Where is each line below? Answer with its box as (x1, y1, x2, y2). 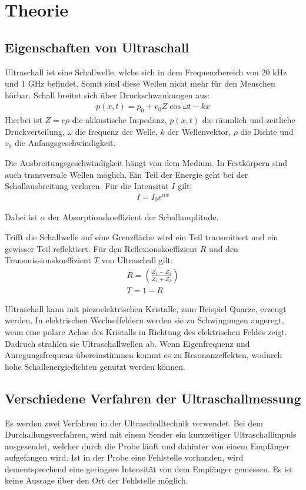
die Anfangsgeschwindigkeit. (15, 137, 116, 149)
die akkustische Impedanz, (72, 114, 167, 126)
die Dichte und (240, 125, 294, 137)
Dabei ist (5, 211, 38, 223)
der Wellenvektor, (167, 125, 231, 137)
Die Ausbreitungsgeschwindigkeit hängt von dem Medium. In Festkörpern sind (5, 156, 288, 168)
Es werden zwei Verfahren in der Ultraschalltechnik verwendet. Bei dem (5, 416, 264, 429)
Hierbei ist (5, 114, 42, 126)
